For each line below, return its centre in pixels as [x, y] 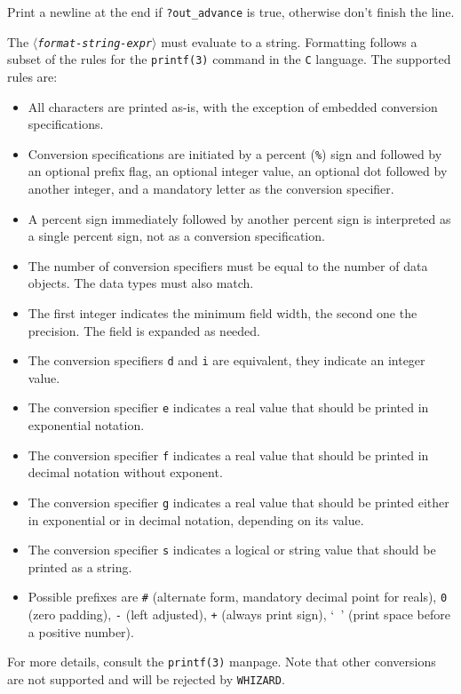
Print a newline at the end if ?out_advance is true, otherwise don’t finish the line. [231, 12]
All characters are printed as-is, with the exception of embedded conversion [233, 106]
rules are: [32, 76]
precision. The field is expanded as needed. [144, 330]
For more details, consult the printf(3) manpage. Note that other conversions [222, 662]
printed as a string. [80, 566]
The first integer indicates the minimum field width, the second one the [223, 312]
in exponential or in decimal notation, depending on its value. [196, 519]
